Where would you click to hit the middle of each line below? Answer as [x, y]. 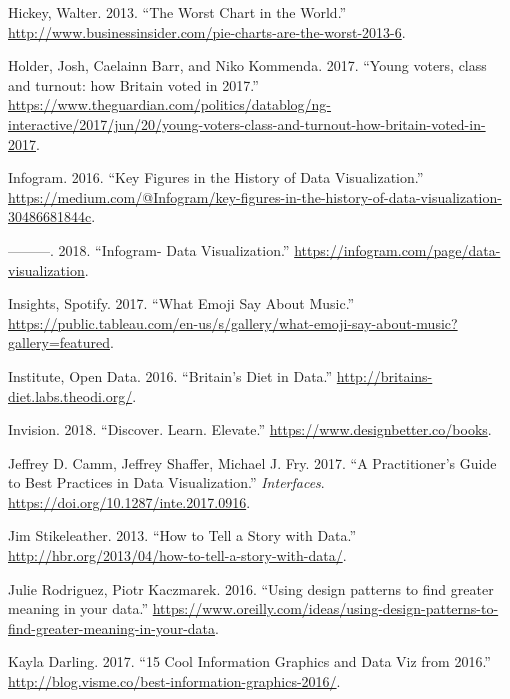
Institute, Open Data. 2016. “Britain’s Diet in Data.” [170, 375]
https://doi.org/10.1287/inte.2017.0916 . [129, 501]
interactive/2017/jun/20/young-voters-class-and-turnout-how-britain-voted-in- [247, 123]
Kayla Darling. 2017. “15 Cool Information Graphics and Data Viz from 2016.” [249, 661]
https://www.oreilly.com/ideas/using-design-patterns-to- [325, 608]
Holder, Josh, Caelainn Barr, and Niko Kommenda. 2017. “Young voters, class [247, 65]
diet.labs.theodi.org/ [70, 395]
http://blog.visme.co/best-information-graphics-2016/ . [174, 681]
